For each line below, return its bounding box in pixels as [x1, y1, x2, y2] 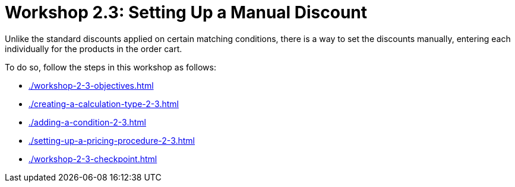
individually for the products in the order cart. [5, 43, 182, 54]
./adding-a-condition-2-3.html [29, 117, 147, 127]
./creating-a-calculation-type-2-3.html [29, 98, 179, 109]
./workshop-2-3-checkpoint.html [29, 153, 157, 164]
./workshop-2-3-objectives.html [29, 80, 154, 91]
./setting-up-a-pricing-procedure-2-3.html [29, 135, 195, 146]
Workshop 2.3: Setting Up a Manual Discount [5, 2, 368, 22]
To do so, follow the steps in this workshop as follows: [5, 62, 216, 72]
